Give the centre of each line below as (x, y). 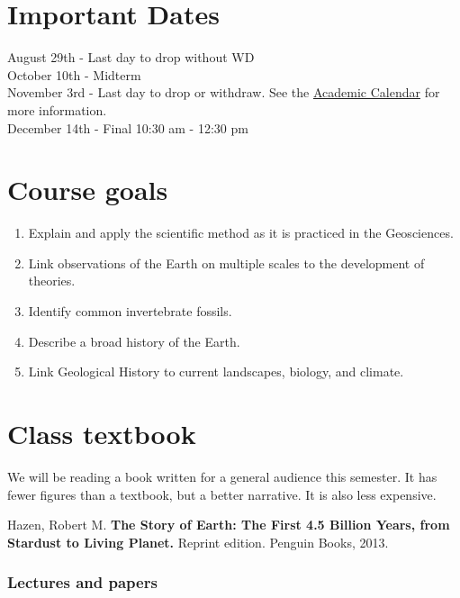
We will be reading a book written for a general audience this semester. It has (222, 476)
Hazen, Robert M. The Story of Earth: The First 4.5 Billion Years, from (229, 525)
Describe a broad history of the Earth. (134, 341)
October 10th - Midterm (74, 74)
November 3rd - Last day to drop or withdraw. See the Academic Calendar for (224, 92)
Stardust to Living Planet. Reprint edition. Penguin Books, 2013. (198, 542)
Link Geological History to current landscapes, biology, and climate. (216, 371)
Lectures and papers (82, 582)
